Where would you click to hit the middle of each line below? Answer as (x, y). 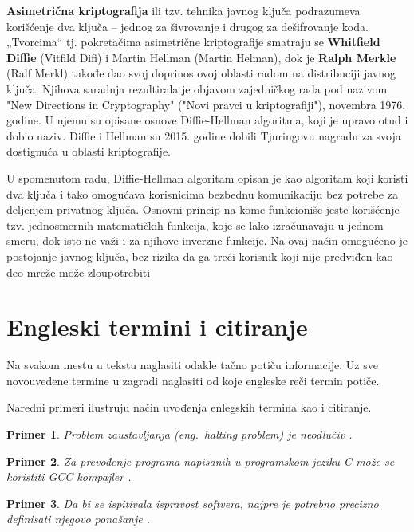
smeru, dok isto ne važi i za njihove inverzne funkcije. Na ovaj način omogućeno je (207, 240)
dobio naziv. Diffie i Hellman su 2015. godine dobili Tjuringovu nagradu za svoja (204, 135)
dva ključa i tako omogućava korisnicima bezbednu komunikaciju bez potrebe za (202, 193)
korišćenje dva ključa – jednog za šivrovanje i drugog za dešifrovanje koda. (187, 26)
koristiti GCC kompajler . (69, 477)
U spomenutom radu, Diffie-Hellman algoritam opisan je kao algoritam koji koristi (207, 177)
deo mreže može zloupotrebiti (79, 272)
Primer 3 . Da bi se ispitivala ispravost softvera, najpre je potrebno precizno (193, 503)
